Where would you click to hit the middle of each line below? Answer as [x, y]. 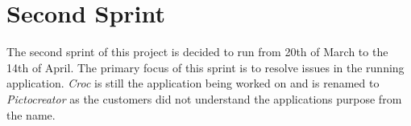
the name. [31, 114]
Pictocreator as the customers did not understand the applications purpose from [204, 98]
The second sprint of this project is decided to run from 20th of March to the [197, 52]
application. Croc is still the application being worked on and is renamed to [193, 83]
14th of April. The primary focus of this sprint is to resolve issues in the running [205, 67]
